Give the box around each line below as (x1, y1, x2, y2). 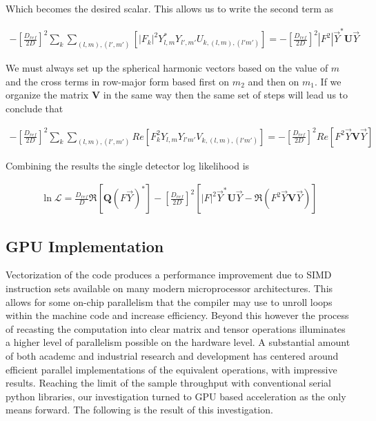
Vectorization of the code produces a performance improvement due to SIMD (6, 267, 332, 282)
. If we (315, 74, 342, 88)
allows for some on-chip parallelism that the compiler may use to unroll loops (6, 294, 333, 309)
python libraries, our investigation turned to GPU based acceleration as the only (6, 389, 346, 403)
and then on (248, 74, 299, 88)
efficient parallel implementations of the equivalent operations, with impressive (6, 362, 337, 376)
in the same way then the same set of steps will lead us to (103, 88, 348, 102)
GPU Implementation (6, 235, 164, 256)
